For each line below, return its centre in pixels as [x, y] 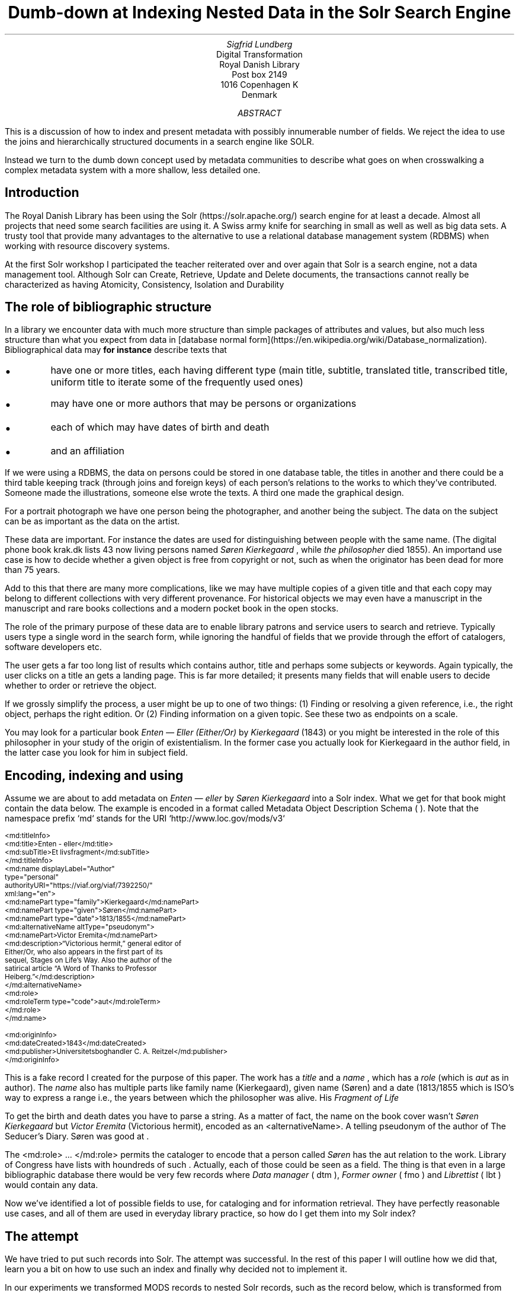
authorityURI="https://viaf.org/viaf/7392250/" [79, 886]
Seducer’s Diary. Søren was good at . [77, 1136]
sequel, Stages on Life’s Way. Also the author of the [89, 961]
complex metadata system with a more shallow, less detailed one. [133, 170]
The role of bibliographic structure [108, 307]
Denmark [259, 94]
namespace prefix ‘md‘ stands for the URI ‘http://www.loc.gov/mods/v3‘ [145, 819]
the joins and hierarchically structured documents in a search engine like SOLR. [160, 141]
